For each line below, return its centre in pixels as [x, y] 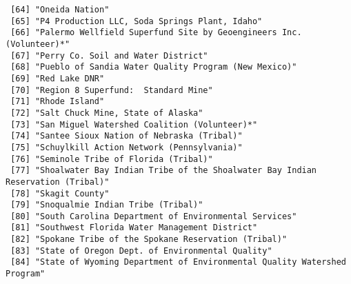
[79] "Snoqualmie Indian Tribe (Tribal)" [107, 205]
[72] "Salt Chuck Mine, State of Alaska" [107, 113]
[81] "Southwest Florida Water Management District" [134, 228]
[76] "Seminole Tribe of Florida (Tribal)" [112, 159]
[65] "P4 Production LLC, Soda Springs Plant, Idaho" [137, 21]
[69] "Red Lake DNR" [58, 78]
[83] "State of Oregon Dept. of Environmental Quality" [141, 251]
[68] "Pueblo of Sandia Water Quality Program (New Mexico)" [154, 67]
